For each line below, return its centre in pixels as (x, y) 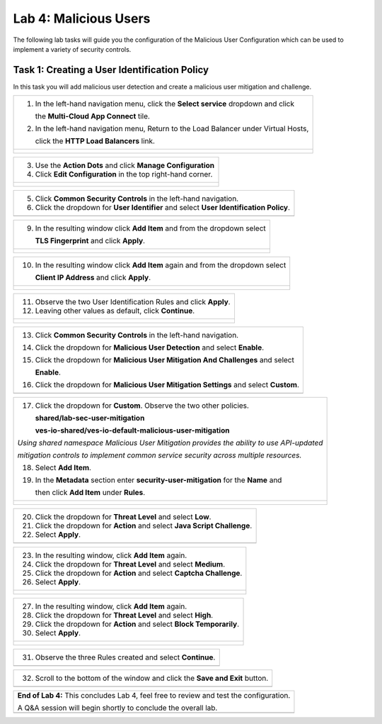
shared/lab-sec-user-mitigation (90, 418)
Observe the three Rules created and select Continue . (125, 657)
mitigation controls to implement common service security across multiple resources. (160, 455)
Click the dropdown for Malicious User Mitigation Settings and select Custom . (167, 385)
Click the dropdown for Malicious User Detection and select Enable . (150, 347)
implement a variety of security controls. (72, 49)
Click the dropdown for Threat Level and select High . (124, 616)
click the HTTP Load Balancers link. (95, 141)
